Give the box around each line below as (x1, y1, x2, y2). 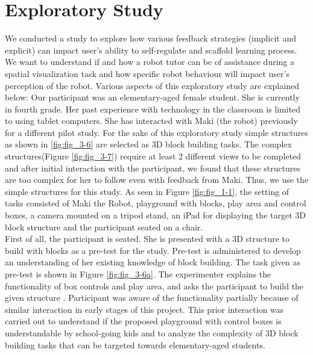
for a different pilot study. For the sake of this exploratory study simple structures (5, 126, 309, 138)
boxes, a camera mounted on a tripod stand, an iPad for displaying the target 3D (5, 209, 306, 221)
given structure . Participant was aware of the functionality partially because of (5, 291, 299, 304)
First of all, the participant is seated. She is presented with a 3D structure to (5, 232, 289, 245)
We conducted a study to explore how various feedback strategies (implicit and (5, 32, 297, 45)
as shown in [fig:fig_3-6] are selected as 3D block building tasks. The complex (5, 138, 292, 150)
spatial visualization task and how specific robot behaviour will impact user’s (5, 67, 289, 79)
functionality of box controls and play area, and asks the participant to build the (5, 279, 304, 292)
